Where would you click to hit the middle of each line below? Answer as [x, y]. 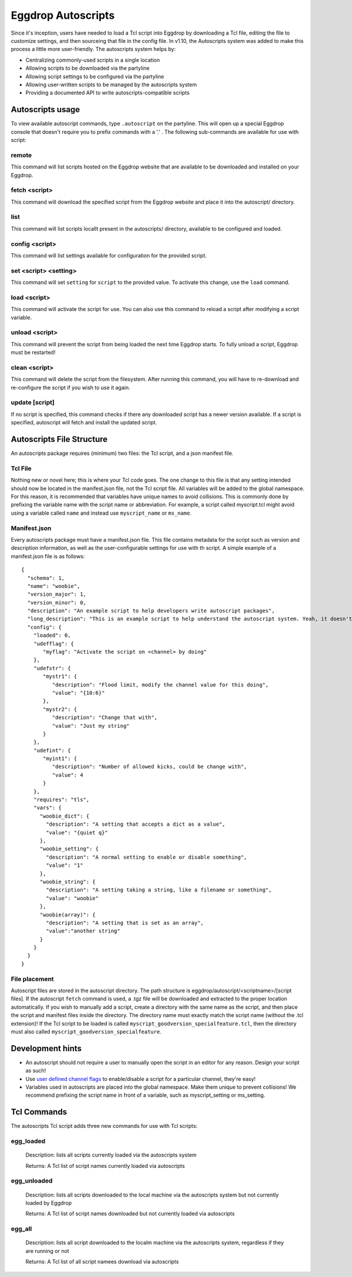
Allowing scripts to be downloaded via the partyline [87, 68]
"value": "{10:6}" [78, 693]
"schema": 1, [46, 578]
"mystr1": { [60, 677]
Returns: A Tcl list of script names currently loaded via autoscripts [105, 1165]
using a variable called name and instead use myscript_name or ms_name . [101, 513]
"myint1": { [60, 759]
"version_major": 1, [57, 594]
